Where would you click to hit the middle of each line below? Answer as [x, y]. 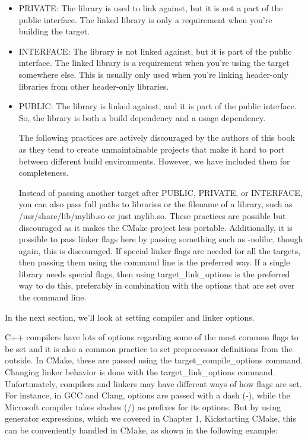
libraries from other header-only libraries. [94, 86]
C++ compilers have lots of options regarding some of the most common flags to [152, 337]
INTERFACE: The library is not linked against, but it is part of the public [155, 51]
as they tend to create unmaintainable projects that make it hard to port [152, 149]
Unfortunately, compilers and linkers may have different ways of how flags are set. [153, 383]
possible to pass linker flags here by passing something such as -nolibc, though [161, 239]
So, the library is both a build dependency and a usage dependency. [142, 117]
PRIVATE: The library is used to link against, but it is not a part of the [151, 8]
